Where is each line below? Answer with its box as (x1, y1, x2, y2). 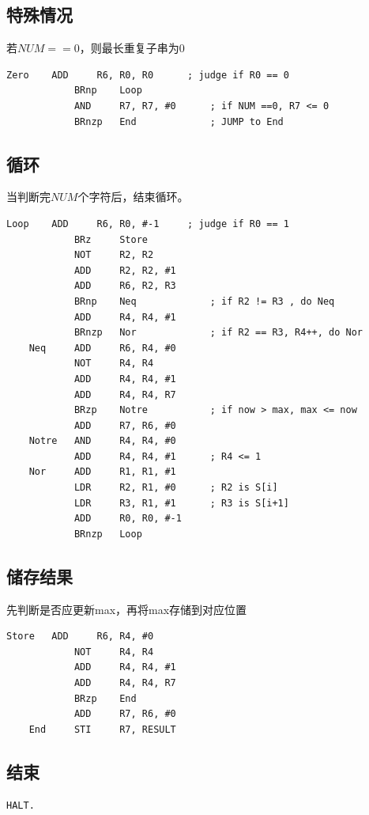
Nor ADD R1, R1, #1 (28, 466, 176, 478)
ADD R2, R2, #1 (73, 264, 176, 276)
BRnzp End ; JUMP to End (73, 116, 284, 127)
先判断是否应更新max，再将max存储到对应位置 (6, 601, 247, 617)
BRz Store (73, 233, 148, 245)
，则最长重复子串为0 (79, 40, 185, 56)
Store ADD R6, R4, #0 (6, 631, 154, 643)
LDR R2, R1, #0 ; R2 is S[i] (73, 482, 278, 494)
